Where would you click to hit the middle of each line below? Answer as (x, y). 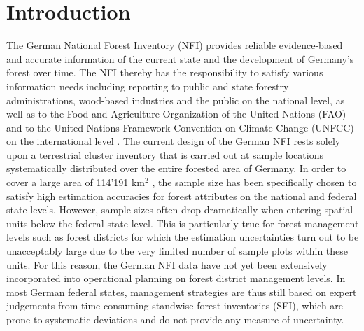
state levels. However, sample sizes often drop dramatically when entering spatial (180, 210)
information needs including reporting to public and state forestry (148, 86)
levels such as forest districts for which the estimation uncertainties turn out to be (183, 237)
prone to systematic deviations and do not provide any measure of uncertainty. (175, 319)
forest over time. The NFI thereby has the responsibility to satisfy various (165, 72)
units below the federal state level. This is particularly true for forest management (183, 223)
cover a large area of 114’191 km (76, 182)
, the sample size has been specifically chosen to (254, 182)
